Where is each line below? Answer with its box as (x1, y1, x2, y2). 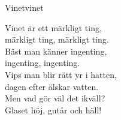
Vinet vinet (5, 1, 44, 13)
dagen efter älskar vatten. (5, 80, 99, 92)
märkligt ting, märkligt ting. (5, 33, 109, 46)
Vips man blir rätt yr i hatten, (5, 68, 117, 80)
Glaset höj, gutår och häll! (5, 103, 102, 116)
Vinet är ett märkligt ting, (5, 21, 102, 34)
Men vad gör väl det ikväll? (5, 92, 105, 104)
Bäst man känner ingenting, (5, 44, 107, 57)
